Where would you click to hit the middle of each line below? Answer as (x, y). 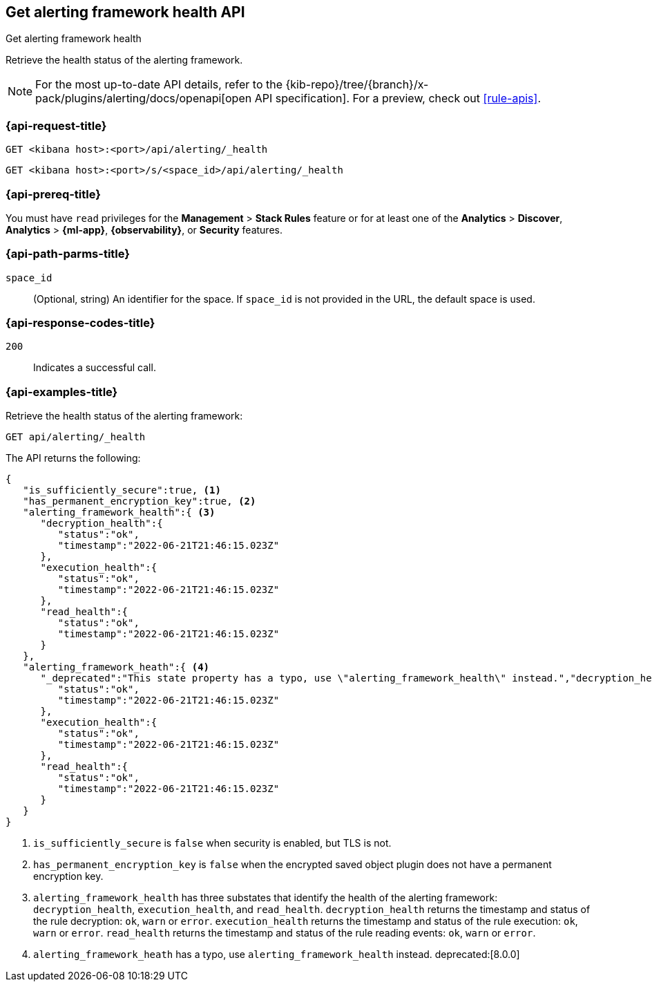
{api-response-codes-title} (80, 323)
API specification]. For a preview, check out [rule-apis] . (397, 98)
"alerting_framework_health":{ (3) (119, 513)
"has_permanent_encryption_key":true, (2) (140, 501)
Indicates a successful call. (95, 368)
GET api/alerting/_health (76, 437)
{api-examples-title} (62, 392)
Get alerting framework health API (125, 12)
